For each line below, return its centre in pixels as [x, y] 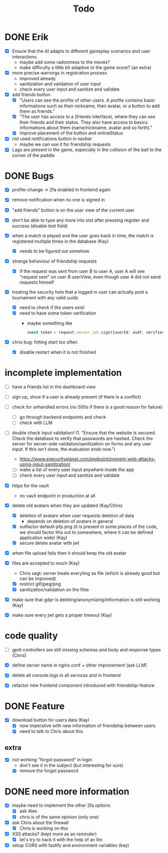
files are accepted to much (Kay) [46, 563]
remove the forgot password [49, 771]
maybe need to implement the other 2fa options [61, 805]
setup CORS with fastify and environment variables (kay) [70, 845]
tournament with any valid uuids [45, 297]
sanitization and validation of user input [60, 84]
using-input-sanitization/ [45, 465]
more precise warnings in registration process [59, 73]
